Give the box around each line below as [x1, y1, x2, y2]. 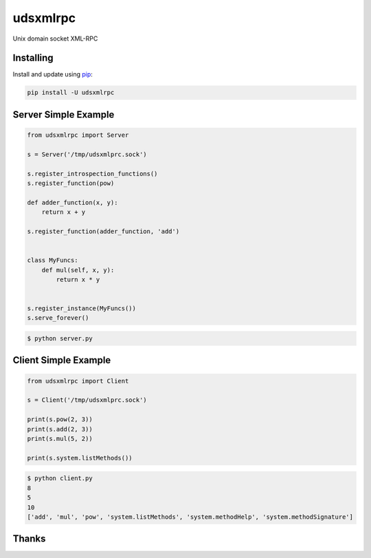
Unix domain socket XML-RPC [12, 34, 98, 43]
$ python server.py [27, 334, 93, 343]
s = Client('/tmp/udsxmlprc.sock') [27, 396, 147, 404]
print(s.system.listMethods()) [27, 454, 133, 462]
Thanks [12, 533, 46, 545]
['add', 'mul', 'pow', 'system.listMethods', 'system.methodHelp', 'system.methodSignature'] [27, 513, 354, 521]
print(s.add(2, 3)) [27, 425, 93, 433]
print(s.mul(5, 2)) [27, 434, 93, 442]
